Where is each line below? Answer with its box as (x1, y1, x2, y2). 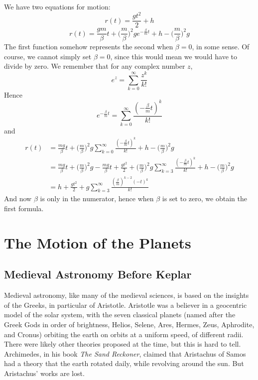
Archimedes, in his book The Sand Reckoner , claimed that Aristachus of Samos (4, 348, 246, 359)
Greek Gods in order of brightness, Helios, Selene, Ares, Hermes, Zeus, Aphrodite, (4, 319, 255, 330)
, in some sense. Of (192, 41, 250, 52)
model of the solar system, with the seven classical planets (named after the (4, 309, 236, 320)
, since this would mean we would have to (110, 51, 237, 61)
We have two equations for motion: (4, 1, 111, 11)
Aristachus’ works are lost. (4, 368, 85, 378)
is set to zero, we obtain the (162, 193, 247, 204)
